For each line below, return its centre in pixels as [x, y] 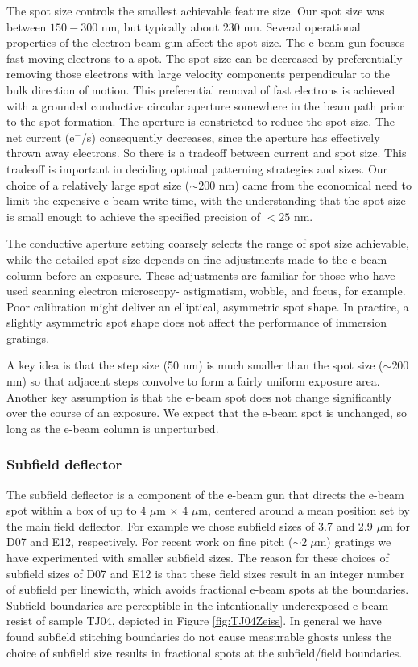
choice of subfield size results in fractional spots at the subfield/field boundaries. [205, 652]
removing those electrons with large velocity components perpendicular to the [199, 74]
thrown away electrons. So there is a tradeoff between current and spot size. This [207, 153]
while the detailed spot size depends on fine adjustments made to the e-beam [197, 258]
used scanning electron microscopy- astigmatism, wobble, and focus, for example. [206, 291]
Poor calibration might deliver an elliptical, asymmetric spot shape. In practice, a [208, 306]
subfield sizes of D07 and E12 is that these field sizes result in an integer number [206, 573]
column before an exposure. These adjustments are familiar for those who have [201, 275]
